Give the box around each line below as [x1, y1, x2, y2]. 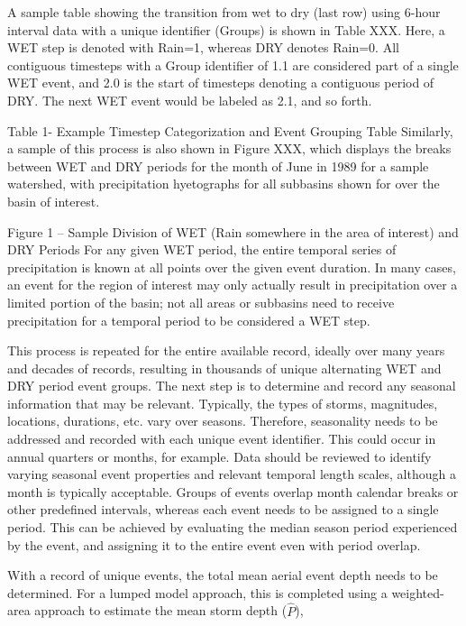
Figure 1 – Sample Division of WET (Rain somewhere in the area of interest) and [7, 222, 459, 241]
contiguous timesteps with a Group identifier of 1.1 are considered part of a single [7, 55, 459, 74]
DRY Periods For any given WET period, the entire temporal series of [7, 240, 397, 259]
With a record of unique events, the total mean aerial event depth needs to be [7, 566, 438, 585]
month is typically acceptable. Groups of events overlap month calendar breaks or [7, 482, 459, 501]
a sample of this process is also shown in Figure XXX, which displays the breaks [7, 139, 452, 158]
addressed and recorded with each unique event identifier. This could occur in [7, 429, 436, 448]
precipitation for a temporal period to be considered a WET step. [7, 310, 370, 329]
